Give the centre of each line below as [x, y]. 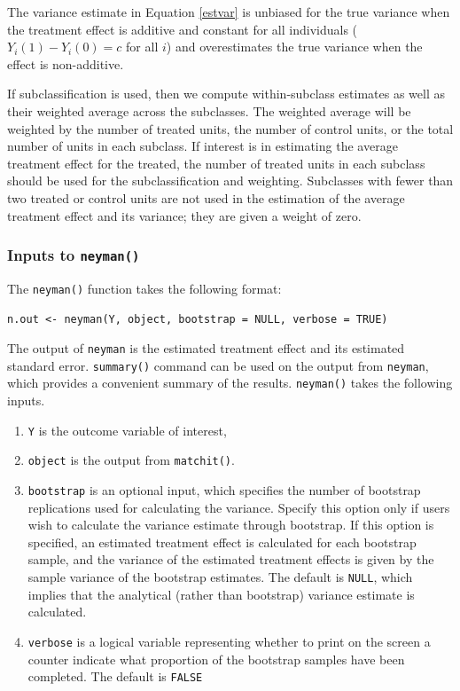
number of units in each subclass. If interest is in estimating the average [203, 146]
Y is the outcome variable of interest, [127, 430]
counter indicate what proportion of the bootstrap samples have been [216, 659]
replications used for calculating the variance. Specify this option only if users [239, 507]
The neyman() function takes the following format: [144, 288]
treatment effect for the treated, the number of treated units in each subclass [216, 163]
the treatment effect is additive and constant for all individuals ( [183, 29]
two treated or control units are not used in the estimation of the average [206, 197]
